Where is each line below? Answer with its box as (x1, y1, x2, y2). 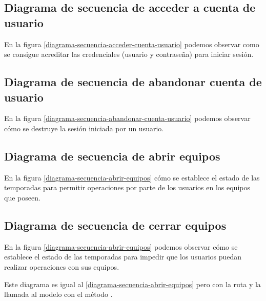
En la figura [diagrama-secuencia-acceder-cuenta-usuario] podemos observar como (4, 38, 259, 49)
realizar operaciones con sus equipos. (4, 261, 119, 272)
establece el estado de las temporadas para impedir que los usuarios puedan (4, 251, 242, 262)
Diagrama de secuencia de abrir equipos (4, 148, 220, 164)
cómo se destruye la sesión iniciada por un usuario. (4, 123, 164, 133)
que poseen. (4, 192, 40, 203)
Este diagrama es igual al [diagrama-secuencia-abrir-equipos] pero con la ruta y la (4, 278, 261, 289)
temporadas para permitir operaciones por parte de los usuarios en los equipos (4, 182, 250, 193)
